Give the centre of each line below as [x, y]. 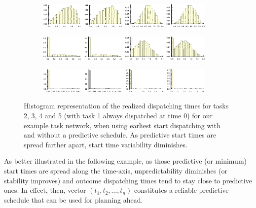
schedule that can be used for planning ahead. [73, 199]
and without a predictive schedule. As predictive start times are [120, 135]
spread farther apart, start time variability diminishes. [106, 144]
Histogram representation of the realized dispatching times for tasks [126, 106]
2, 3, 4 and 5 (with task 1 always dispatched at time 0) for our [118, 115]
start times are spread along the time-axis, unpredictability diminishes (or [116, 170]
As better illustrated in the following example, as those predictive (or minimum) [126, 161]
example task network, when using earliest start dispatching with [122, 125]
